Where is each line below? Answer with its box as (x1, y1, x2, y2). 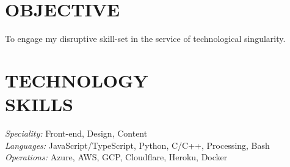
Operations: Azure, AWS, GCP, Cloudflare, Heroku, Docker (5, 151, 228, 163)
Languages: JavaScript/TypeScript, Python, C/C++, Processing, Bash (5, 138, 270, 151)
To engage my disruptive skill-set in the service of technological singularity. (5, 32, 286, 45)
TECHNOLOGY (5, 67, 148, 92)
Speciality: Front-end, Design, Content (5, 127, 148, 140)
